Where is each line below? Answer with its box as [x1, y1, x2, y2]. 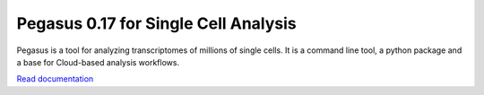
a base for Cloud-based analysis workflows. [16, 56, 179, 67]
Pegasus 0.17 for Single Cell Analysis [16, 13, 297, 33]
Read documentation [16, 73, 94, 84]
